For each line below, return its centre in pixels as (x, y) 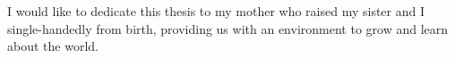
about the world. (53, 46)
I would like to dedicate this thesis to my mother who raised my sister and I (216, 11)
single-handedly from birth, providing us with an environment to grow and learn (228, 28)
